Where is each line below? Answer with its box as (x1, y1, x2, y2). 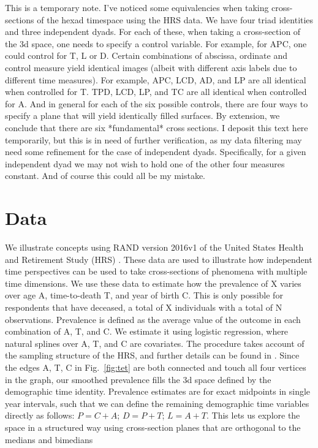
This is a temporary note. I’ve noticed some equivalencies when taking (5, 1, 269, 13)
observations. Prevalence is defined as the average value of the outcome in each (5, 313, 301, 325)
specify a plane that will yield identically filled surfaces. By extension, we (5, 109, 280, 122)
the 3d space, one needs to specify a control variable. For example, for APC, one (5, 37, 307, 50)
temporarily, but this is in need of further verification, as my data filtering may (5, 133, 302, 146)
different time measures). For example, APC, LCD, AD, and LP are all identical (5, 73, 306, 86)
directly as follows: (5, 409, 75, 422)
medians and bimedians (5, 433, 93, 446)
